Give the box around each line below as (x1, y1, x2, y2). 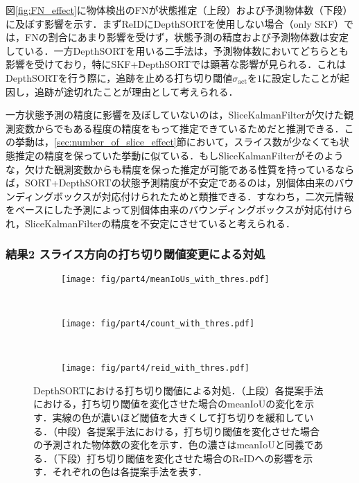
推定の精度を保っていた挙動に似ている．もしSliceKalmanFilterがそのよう (15, 148, 344, 162)
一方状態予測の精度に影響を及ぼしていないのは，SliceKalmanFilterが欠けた (6, 107, 344, 122)
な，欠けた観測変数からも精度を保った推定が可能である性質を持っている (6, 161, 335, 176)
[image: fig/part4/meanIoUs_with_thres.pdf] (61, 274, 270, 284)
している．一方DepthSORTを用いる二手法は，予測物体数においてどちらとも (6, 43, 349, 58)
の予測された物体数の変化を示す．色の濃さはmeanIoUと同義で (33, 437, 314, 452)
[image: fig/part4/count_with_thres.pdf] (61, 318, 255, 328)
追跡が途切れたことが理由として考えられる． (34, 84, 238, 98)
